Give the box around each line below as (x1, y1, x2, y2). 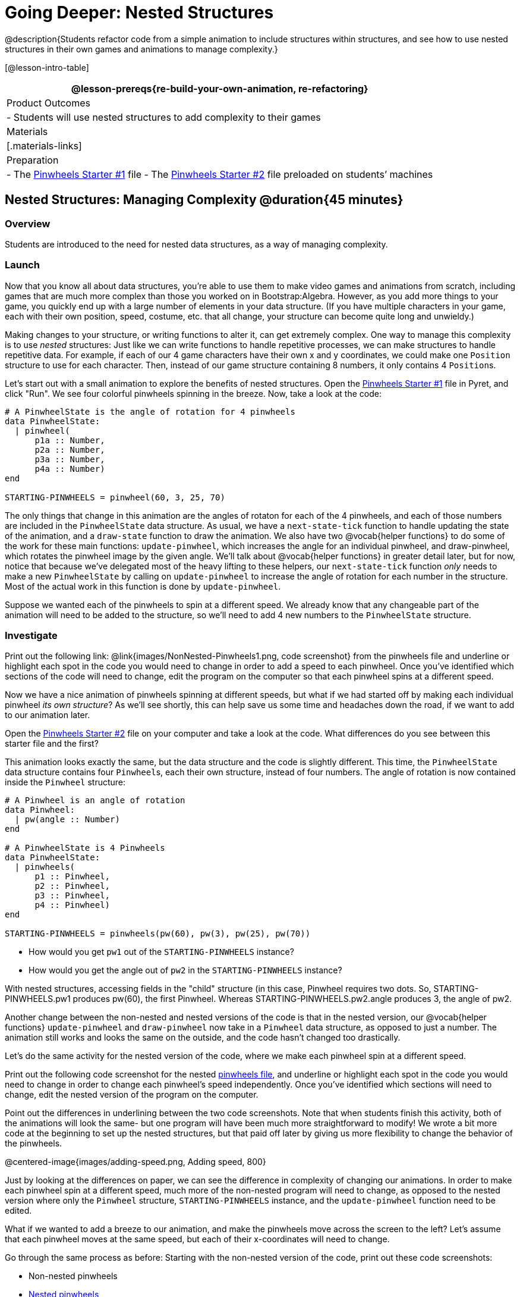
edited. (5, 1205, 32, 1216)
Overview (5, 217, 51, 230)
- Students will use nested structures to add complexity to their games (7, 111, 321, 123)
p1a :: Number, (34, 435, 105, 445)
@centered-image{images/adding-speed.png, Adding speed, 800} (5, 1157, 266, 1167)
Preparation (7, 153, 59, 166)
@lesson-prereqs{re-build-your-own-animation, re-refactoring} (71, 82, 368, 95)
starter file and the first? (5, 738, 99, 749)
